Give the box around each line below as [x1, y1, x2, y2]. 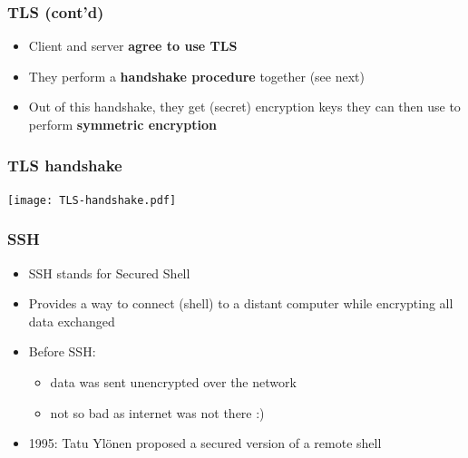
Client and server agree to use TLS [28, 36, 238, 55]
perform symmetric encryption [28, 115, 217, 133]
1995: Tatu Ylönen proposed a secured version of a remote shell [28, 434, 382, 453]
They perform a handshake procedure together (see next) [28, 66, 365, 85]
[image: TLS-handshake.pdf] [7, 193, 177, 207]
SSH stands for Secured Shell [28, 263, 190, 282]
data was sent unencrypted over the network [50, 373, 297, 392]
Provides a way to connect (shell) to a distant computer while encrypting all [28, 294, 453, 313]
